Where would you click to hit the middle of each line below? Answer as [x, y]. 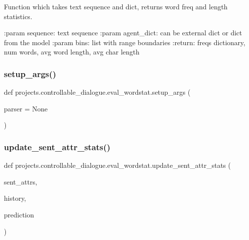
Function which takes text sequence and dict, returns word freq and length [116, 6]
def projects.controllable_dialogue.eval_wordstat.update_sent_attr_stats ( [117, 165]
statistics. [18, 16]
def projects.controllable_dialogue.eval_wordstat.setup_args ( [97, 92]
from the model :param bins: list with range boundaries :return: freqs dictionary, [125, 42]
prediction [19, 214]
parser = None [26, 108]
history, [15, 198]
